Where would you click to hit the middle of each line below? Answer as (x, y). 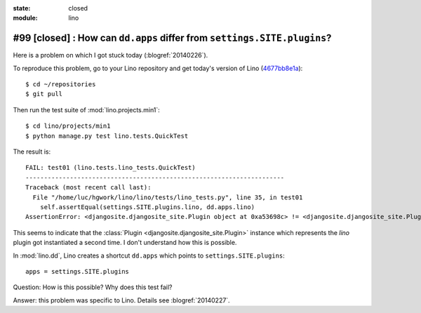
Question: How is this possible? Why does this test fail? (93, 287)
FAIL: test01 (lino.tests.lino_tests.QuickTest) (111, 168)
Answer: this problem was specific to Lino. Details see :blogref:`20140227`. (122, 300)
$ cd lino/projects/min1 (68, 126)
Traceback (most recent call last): (88, 187)
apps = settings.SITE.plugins (78, 271)
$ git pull (44, 94)
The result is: (32, 152)
